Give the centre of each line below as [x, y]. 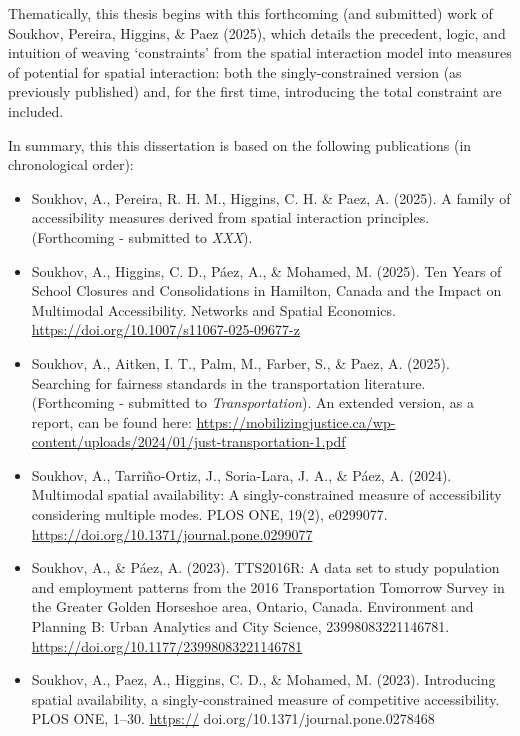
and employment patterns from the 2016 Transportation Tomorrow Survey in [268, 586]
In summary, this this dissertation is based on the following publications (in [240, 144]
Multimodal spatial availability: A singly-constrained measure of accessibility [266, 494]
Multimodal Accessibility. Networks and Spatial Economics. [213, 309]
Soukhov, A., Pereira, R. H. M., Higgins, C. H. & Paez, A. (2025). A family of [271, 197]
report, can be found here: [111, 421]
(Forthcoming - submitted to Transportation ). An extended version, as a [253, 402]
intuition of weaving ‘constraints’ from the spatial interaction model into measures [260, 52]
